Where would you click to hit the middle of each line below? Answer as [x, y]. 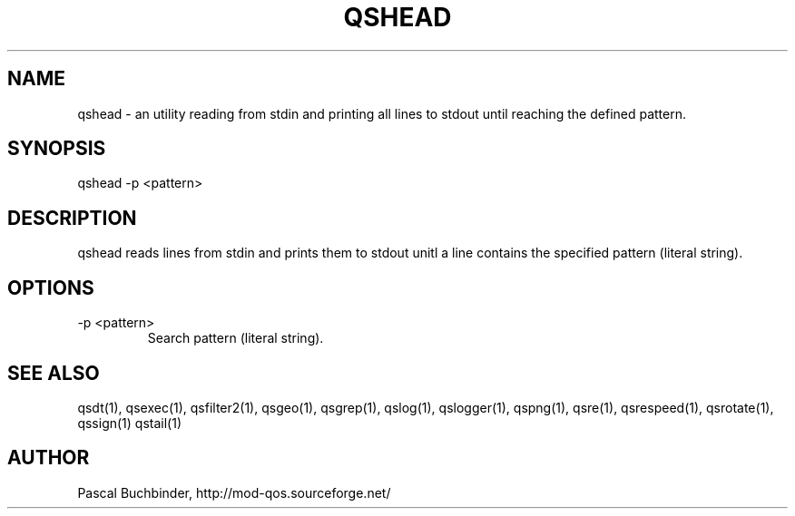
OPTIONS [51, 287]
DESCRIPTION [72, 218]
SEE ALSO [54, 373]
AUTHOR [49, 458]
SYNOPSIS [57, 149]
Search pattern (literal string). [236, 338]
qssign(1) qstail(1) [129, 423]
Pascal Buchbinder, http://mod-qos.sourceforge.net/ [234, 492]
